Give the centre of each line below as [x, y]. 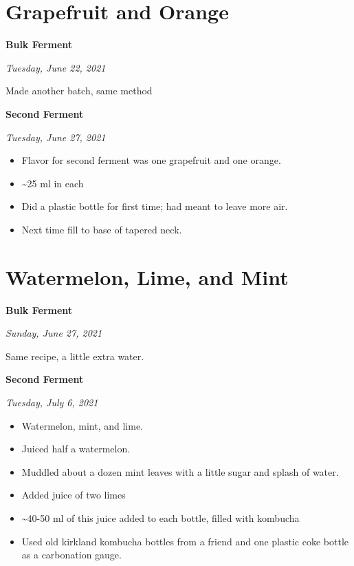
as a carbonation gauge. [71, 555]
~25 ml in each [53, 183]
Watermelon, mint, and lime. [82, 425]
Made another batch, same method [79, 91]
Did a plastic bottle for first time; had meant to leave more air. [155, 206]
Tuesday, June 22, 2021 [56, 67]
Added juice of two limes [74, 495]
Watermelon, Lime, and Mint [147, 276]
